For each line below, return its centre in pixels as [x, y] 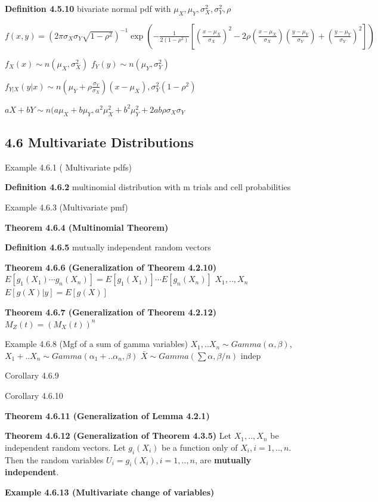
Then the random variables [54, 459]
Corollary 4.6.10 [34, 395]
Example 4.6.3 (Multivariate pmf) [66, 207]
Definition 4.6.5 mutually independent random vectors [108, 247]
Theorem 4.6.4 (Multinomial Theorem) [87, 227]
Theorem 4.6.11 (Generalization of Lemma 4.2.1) [107, 415]
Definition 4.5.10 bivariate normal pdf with [88, 8]
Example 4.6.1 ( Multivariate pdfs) [69, 167]
